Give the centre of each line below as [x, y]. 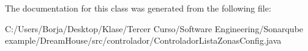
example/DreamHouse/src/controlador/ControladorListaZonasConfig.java [143, 40]
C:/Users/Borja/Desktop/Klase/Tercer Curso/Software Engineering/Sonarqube [154, 28]
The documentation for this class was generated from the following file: [138, 8]
